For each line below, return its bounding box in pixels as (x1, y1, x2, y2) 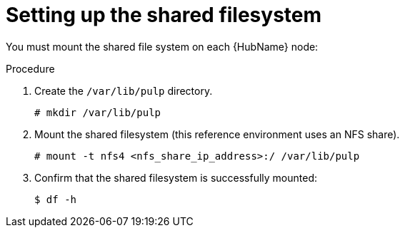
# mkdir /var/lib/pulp (34, 106, 161, 118)
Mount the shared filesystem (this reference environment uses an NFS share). (34, 128, 400, 140)
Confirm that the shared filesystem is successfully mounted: (34, 171, 318, 184)
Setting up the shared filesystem (6, 3, 322, 27)
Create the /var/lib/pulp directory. (34, 84, 213, 97)
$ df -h (34, 193, 77, 205)
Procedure (6, 62, 55, 75)
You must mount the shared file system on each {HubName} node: (6, 40, 319, 53)
